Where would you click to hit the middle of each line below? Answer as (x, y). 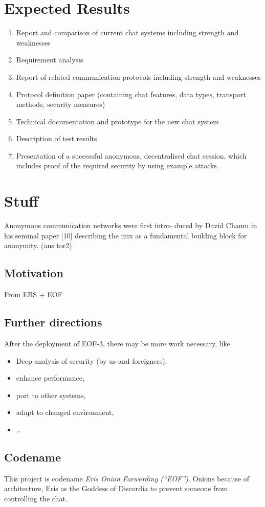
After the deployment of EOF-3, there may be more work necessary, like (117, 343)
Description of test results (57, 138)
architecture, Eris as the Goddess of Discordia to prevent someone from (116, 488)
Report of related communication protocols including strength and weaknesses (139, 76)
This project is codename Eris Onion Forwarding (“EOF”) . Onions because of (127, 478)
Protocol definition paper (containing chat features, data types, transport (131, 94)
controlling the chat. (36, 498)
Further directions (53, 322)
